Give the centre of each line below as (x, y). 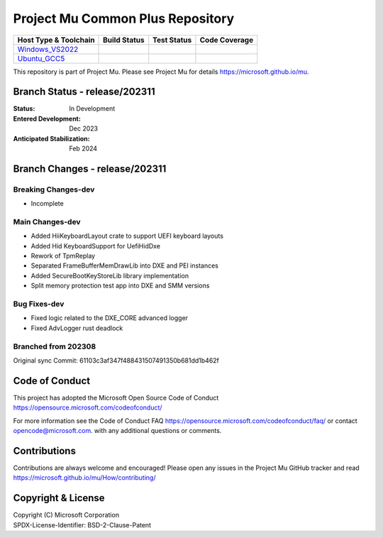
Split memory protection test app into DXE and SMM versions (120, 286)
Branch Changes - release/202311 (90, 169)
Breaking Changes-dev (54, 190)
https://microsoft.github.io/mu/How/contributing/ (84, 478)
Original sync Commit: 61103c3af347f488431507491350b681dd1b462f (116, 360)
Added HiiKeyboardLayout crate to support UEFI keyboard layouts (127, 236)
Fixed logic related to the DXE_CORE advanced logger (109, 318)
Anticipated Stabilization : (51, 138)
